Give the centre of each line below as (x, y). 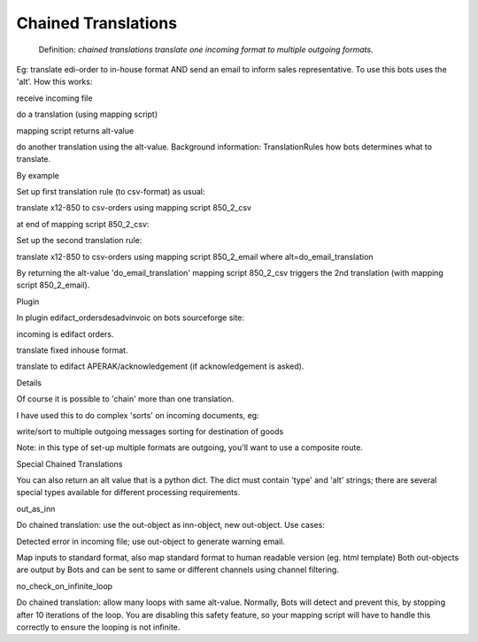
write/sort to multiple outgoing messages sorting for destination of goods (150, 431)
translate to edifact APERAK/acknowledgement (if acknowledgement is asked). (160, 366)
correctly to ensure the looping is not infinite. (98, 627)
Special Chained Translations (69, 463)
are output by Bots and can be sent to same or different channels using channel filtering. (178, 569)
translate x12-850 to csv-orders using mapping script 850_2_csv (134, 208)
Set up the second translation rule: (79, 241)
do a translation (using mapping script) (87, 114)
